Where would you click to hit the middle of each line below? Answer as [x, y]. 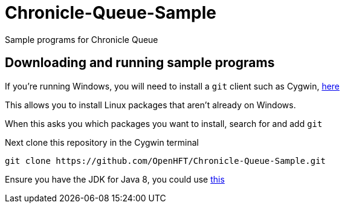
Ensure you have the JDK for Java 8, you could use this [115, 179]
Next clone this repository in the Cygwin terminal [102, 142]
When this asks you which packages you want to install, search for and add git [164, 123]
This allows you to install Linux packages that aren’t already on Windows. [150, 105]
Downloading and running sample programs [140, 63]
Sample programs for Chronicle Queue [82, 39]
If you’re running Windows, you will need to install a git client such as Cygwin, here [172, 86]
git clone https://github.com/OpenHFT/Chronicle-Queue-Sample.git [166, 161]
